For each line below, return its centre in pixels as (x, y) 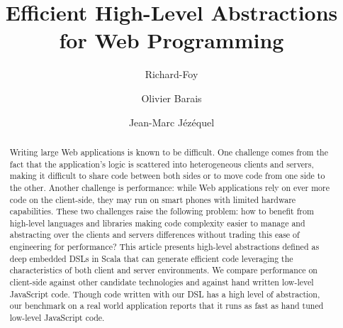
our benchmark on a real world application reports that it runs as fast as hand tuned (167, 306)
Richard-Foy (171, 74)
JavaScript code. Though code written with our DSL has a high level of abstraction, (165, 294)
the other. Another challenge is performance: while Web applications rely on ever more (170, 187)
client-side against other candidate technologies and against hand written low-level (162, 282)
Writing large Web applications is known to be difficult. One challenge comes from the (169, 152)
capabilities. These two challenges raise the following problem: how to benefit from (162, 211)
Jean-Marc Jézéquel (171, 122)
